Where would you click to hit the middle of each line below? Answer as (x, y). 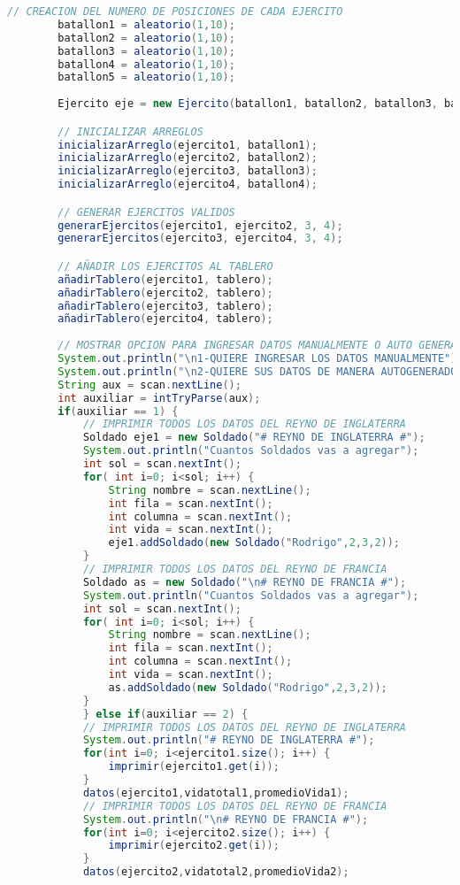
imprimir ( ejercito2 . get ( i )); (194, 846)
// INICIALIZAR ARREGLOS (130, 131)
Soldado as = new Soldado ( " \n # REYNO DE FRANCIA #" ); (245, 582)
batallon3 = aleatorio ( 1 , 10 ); (146, 51)
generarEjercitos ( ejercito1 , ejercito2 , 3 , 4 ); (200, 225)
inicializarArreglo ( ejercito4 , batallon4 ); (188, 185)
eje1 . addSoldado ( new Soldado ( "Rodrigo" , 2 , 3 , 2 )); (254, 543)
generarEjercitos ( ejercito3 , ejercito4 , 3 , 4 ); (200, 239)
